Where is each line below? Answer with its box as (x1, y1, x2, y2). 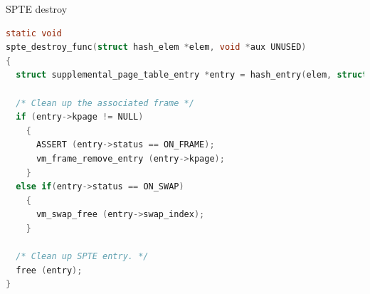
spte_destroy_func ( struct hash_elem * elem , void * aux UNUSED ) (6, 42, 307, 53)
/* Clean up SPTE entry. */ (16, 251, 149, 262)
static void (6, 28, 62, 38)
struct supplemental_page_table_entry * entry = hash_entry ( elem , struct (16, 70, 368, 80)
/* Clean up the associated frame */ (16, 98, 194, 108)
